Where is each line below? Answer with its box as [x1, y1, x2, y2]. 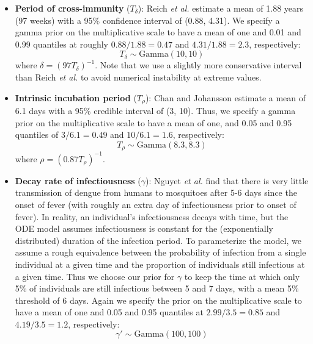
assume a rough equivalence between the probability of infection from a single [15, 246, 306, 259]
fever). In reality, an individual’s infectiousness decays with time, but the [15, 210, 289, 223]
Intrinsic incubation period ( [15, 91, 137, 104]
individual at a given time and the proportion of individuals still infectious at [15, 257, 305, 270]
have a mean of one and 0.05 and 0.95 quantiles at [15, 306, 204, 318]
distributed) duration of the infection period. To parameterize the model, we [15, 234, 301, 246]
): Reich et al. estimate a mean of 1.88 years [138, 2, 304, 14]
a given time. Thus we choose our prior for [15, 270, 175, 282]
